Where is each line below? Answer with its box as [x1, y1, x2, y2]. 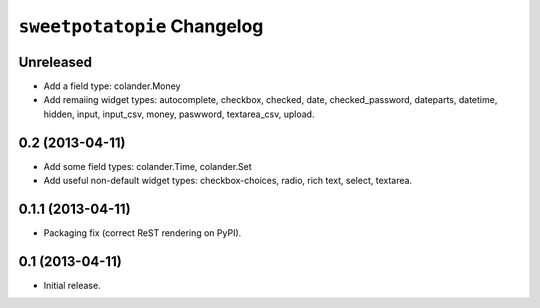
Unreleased [18, 53, 93, 70]
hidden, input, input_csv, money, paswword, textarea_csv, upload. [43, 108, 315, 120]
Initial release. [43, 279, 101, 291]
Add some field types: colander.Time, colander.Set [43, 160, 252, 172]
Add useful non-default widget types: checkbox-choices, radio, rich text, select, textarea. [43, 175, 413, 187]
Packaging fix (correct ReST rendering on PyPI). [43, 227, 242, 239]
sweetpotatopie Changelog [18, 15, 264, 37]
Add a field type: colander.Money [43, 80, 181, 92]
